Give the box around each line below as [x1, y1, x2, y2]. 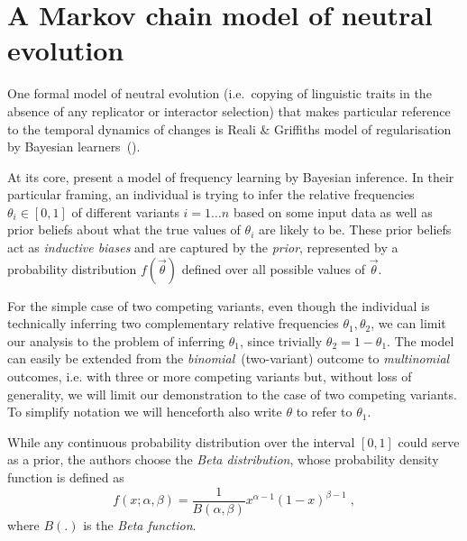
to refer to [296, 402, 353, 421]
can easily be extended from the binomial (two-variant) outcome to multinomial [7, 349, 450, 368]
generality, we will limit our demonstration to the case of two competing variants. [7, 384, 457, 403]
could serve [398, 432, 460, 451]
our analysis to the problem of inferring [7, 331, 225, 350]
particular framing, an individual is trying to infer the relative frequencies [7, 185, 415, 204]
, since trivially [240, 331, 323, 350]
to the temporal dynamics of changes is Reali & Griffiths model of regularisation [7, 119, 452, 138]
